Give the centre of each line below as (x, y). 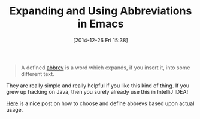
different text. (38, 74)
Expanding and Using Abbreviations (101, 11)
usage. (15, 109)
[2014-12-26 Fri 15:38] (101, 40)
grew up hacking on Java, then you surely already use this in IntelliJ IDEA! (97, 91)
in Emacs (101, 24)
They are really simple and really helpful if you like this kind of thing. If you (98, 86)
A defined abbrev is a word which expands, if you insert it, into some (105, 68)
